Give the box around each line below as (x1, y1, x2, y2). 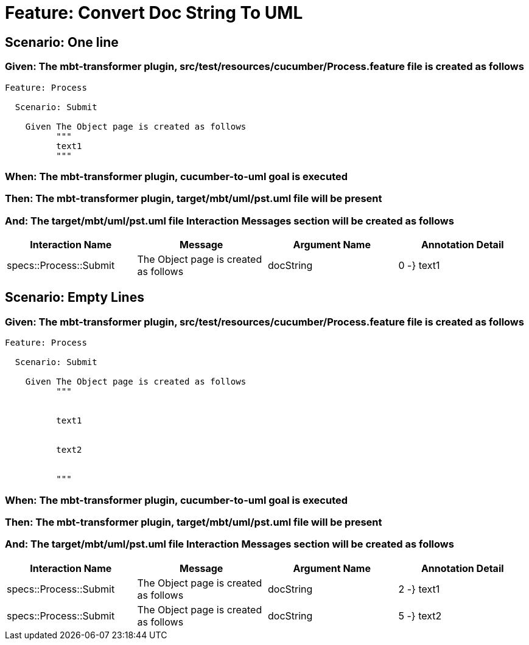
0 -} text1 (398, 259, 440, 272)
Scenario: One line (5, 34, 119, 50)
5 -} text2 (398, 609, 442, 622)
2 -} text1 (398, 582, 440, 595)
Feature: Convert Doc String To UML (5, 2, 303, 23)
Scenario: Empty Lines (5, 290, 144, 305)
